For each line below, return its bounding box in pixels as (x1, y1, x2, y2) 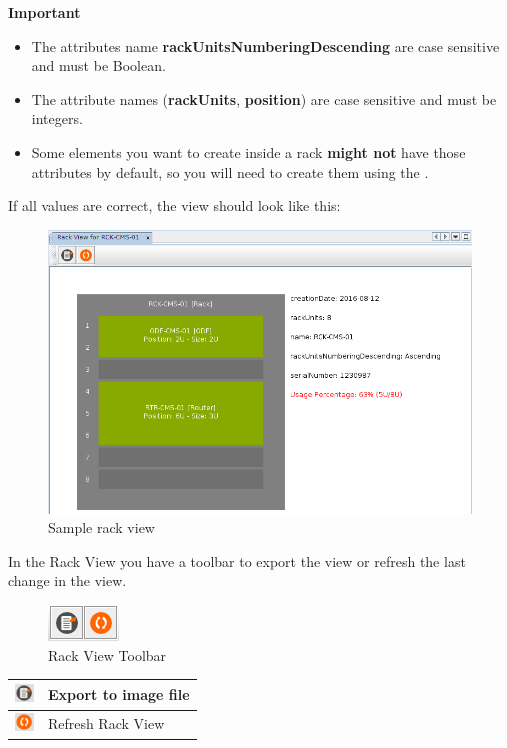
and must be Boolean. (31, 55, 166, 76)
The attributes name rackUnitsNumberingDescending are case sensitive (31, 35, 500, 56)
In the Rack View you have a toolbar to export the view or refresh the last (8, 550, 466, 571)
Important (8, 2, 81, 22)
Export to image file (47, 684, 190, 705)
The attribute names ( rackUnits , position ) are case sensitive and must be (31, 88, 497, 109)
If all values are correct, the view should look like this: (8, 195, 341, 216)
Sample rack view (48, 517, 155, 538)
